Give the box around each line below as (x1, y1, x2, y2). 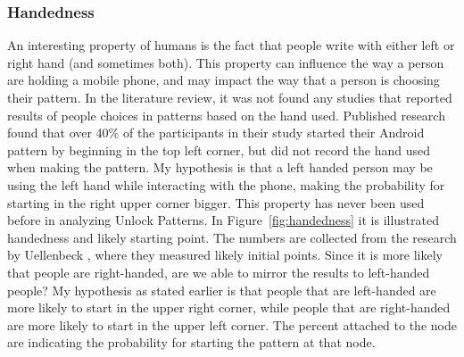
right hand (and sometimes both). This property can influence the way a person (7, 53, 444, 71)
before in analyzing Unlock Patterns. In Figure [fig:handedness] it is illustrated (7, 211, 439, 229)
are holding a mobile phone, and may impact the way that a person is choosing (7, 71, 440, 89)
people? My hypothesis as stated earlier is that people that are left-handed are (7, 280, 436, 299)
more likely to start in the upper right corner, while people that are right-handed (7, 298, 451, 317)
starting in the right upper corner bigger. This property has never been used (7, 193, 425, 212)
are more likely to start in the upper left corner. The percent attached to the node (7, 315, 457, 334)
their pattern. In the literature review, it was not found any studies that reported (7, 88, 452, 106)
